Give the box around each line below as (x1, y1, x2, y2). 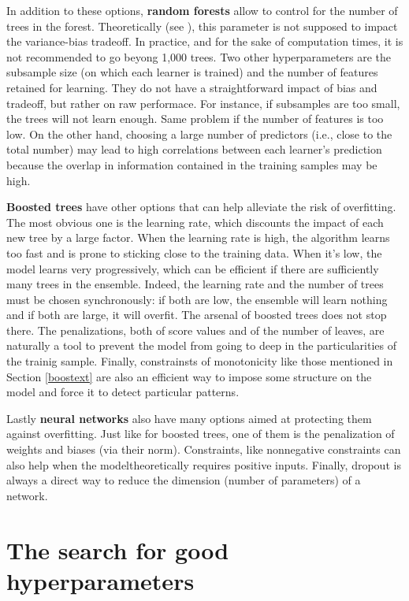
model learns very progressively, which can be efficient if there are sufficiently (6, 260, 379, 276)
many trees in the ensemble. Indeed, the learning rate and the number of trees (6, 276, 384, 292)
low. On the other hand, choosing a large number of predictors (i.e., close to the (6, 125, 392, 142)
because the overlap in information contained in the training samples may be (6, 156, 377, 173)
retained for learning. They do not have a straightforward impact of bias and (6, 79, 377, 95)
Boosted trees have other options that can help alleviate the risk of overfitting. (6, 198, 396, 215)
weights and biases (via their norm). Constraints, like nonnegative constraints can (6, 441, 401, 458)
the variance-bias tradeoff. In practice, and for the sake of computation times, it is (6, 33, 403, 50)
